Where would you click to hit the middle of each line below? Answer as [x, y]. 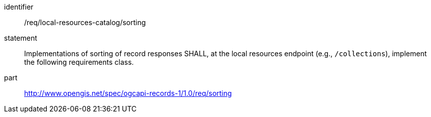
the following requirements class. [79, 62]
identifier [19, 7]
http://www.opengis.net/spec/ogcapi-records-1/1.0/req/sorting [128, 93]
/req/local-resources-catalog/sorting [85, 22]
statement [21, 38]
